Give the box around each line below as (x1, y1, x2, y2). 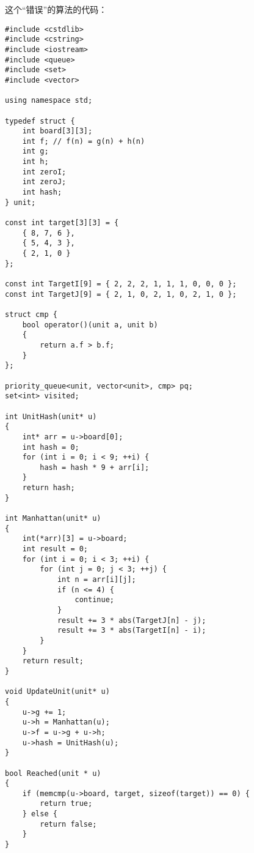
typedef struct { (5, 116, 75, 125)
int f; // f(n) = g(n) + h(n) (22, 136, 145, 146)
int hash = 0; (22, 442, 79, 452)
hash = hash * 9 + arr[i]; (40, 463, 150, 472)
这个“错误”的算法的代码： (5, 3, 107, 15)
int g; (22, 147, 49, 156)
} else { (22, 810, 57, 819)
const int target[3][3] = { (5, 218, 119, 228)
